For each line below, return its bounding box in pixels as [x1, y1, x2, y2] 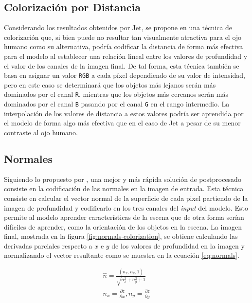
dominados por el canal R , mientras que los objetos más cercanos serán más [4, 89, 228, 99]
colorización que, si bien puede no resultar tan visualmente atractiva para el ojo [4, 32, 242, 42]
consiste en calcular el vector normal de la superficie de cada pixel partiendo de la [4, 193, 248, 203]
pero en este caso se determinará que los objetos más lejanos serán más [4, 79, 216, 89]
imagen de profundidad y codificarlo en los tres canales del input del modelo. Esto [4, 202, 248, 213]
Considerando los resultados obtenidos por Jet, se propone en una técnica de [4, 22, 233, 33]
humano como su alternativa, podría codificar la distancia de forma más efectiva [4, 41, 243, 52]
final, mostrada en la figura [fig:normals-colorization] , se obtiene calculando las [4, 231, 238, 241]
